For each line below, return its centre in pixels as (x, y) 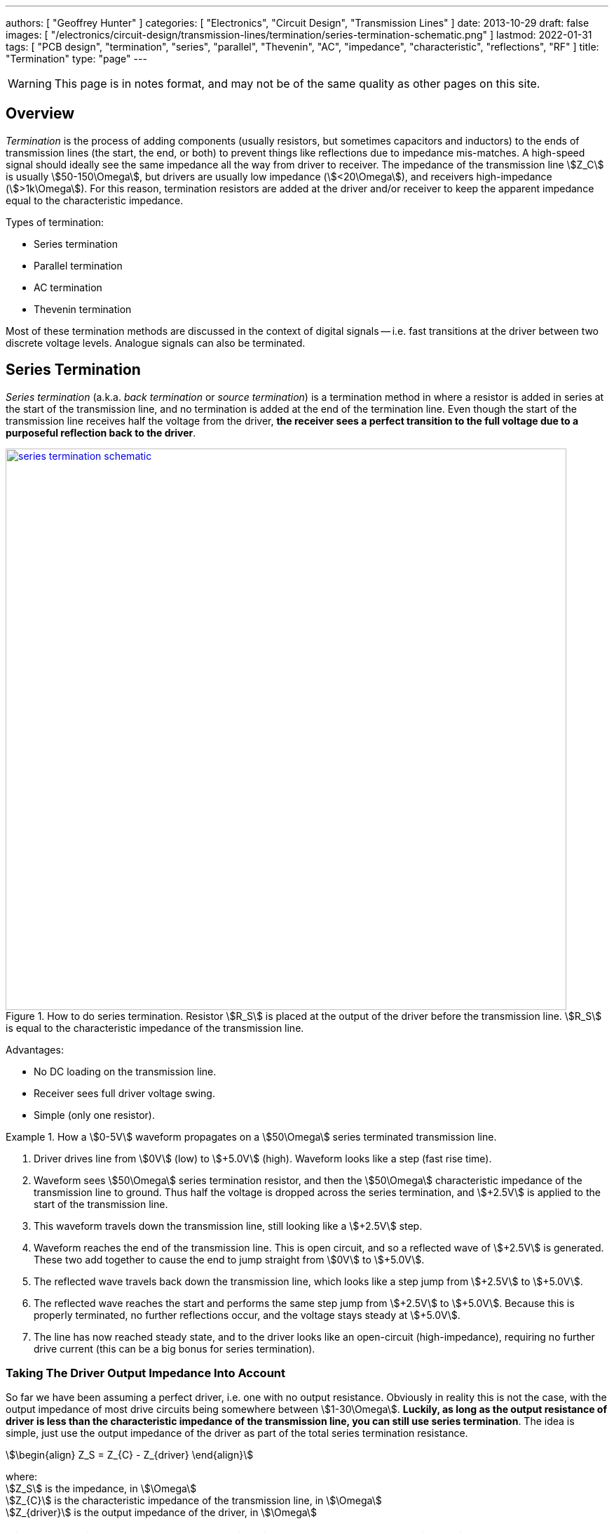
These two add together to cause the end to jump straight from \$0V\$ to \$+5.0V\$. (229, 1259)
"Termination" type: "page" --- (76, 59)
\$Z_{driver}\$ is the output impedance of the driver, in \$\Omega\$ (161, 1513)
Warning (30, 84)
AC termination (68, 287)
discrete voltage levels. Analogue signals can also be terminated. (156, 343)
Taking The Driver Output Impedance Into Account (145, 1373)
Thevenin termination (83, 309)
